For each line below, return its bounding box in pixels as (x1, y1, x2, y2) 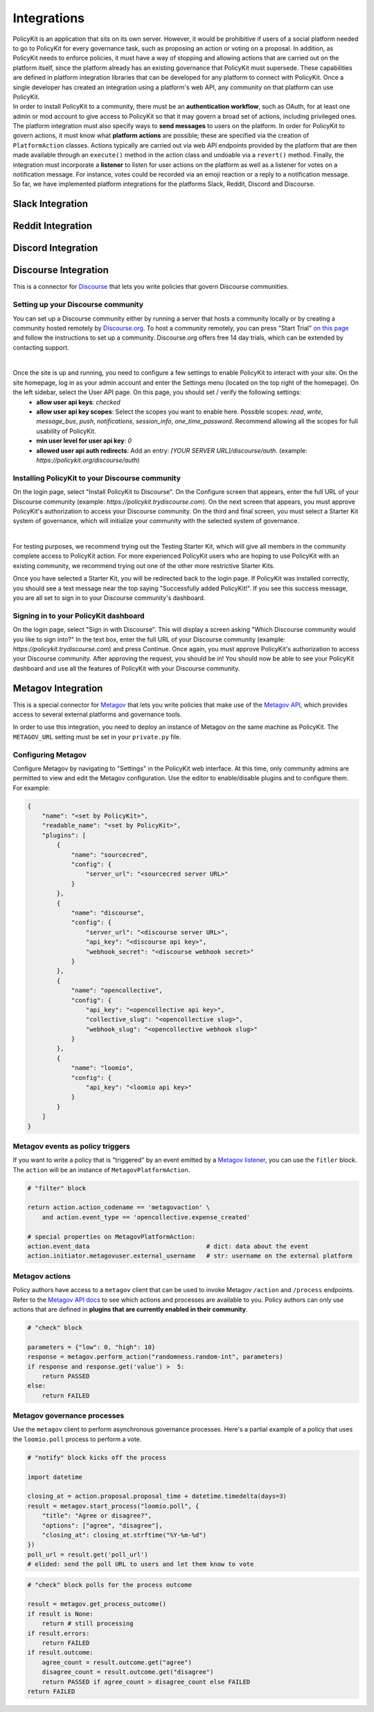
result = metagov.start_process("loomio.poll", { (27, 1502, 199, 1510)
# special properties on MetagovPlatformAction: (27, 1233, 196, 1240)
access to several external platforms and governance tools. (12, 710, 182, 718)
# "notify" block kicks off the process (27, 1454, 166, 1461)
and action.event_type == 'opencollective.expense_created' (42, 1213, 251, 1221)
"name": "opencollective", (71, 987, 163, 994)
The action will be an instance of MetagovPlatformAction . (12, 1165, 190, 1174)
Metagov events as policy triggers (12, 1141, 131, 1151)
